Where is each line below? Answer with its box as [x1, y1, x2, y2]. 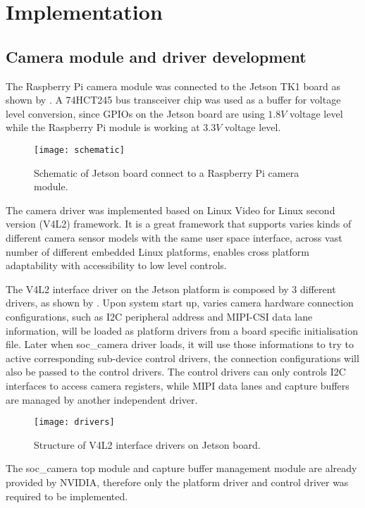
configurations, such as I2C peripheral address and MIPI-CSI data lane [6, 309, 313, 323]
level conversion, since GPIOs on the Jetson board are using [6, 106, 265, 120]
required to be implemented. [6, 488, 128, 503]
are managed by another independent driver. [6, 392, 198, 407]
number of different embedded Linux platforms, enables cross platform [6, 244, 309, 259]
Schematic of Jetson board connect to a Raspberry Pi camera [34, 165, 299, 180]
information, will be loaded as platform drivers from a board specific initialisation [6, 323, 358, 337]
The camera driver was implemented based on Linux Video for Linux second [6, 202, 335, 217]
